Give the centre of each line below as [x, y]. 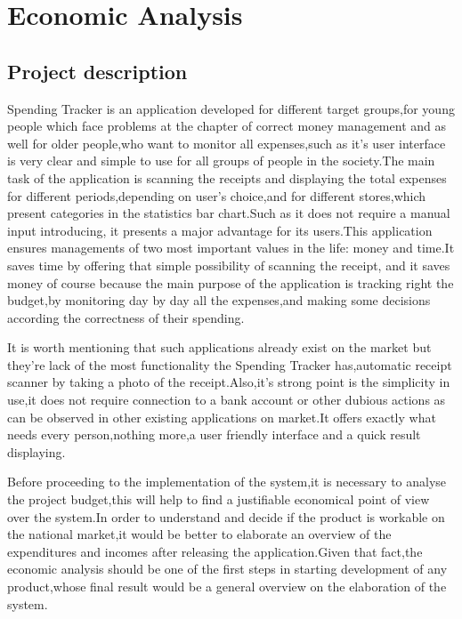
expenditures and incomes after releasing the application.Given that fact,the [215, 551]
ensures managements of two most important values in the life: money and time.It [231, 248]
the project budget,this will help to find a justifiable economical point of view [219, 499]
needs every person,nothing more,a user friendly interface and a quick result [214, 434]
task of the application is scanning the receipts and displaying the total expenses [227, 177]
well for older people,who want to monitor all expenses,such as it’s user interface [227, 143]
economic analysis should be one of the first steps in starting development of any [227, 569]
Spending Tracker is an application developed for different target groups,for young [231, 108]
